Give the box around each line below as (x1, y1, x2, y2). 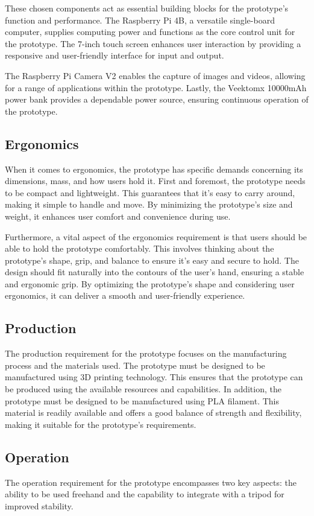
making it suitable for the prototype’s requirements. (5, 418, 196, 430)
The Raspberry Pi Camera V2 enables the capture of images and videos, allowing (5, 69, 306, 81)
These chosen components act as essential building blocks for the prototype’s (5, 2, 289, 14)
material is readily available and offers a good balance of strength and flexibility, (5, 406, 302, 419)
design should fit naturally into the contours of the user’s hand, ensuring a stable (5, 266, 304, 278)
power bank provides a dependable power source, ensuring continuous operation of (5, 93, 309, 106)
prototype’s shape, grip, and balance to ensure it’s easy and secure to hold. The (5, 253, 299, 266)
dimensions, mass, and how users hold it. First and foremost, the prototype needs (5, 174, 306, 187)
